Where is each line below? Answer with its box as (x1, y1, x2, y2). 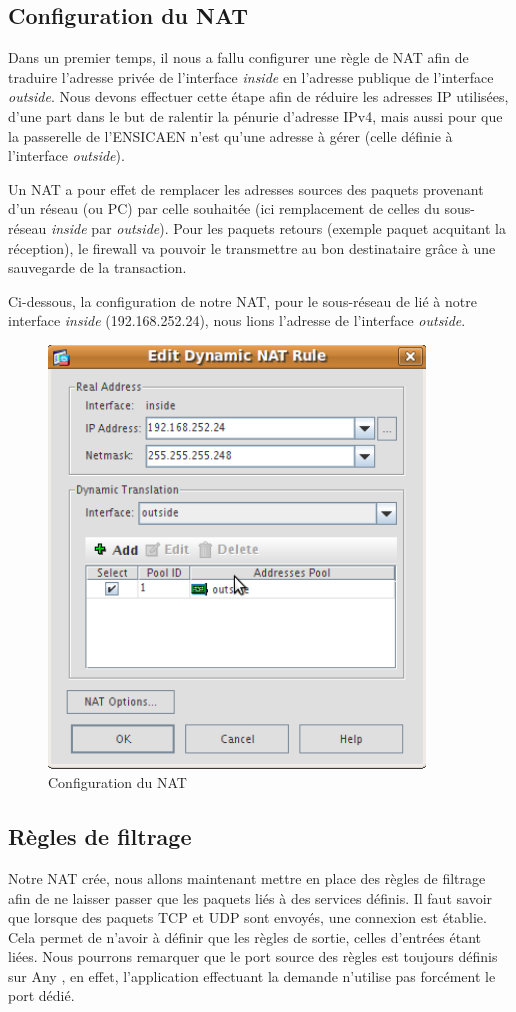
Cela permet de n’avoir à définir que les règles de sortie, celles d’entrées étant (8, 926, 482, 947)
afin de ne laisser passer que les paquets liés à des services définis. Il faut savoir (8, 887, 493, 908)
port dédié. (8, 985, 75, 1006)
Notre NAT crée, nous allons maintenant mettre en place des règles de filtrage (8, 867, 486, 888)
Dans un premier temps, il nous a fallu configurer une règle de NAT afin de (8, 47, 469, 68)
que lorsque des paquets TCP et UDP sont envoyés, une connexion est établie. (8, 907, 487, 928)
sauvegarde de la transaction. (8, 257, 187, 278)
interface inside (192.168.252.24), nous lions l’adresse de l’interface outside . (8, 310, 466, 331)
